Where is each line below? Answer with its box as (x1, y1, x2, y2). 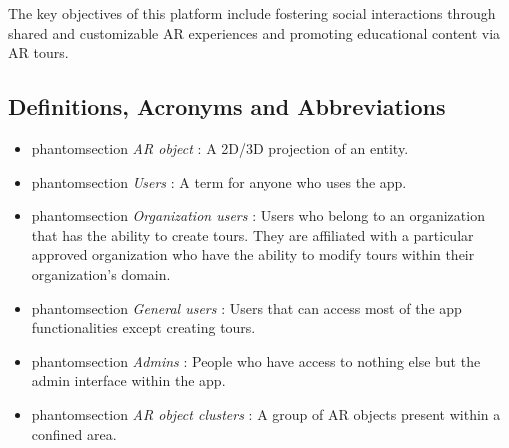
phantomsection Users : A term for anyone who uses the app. (31, 171, 407, 192)
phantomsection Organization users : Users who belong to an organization (31, 205, 485, 226)
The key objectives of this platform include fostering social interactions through (8, 3, 496, 23)
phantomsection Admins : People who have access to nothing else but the (31, 350, 481, 371)
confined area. (31, 423, 117, 444)
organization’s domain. (31, 263, 171, 284)
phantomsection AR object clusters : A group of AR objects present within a (31, 403, 501, 424)
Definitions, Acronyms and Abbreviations (8, 91, 446, 122)
